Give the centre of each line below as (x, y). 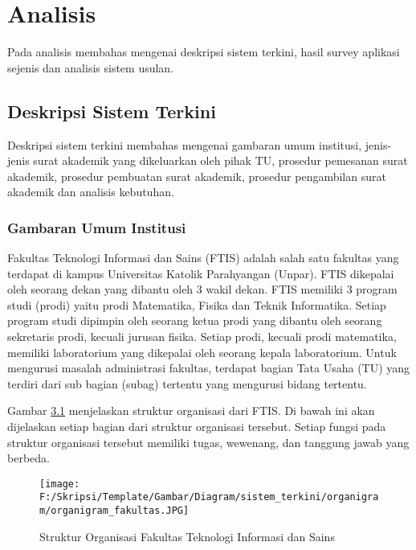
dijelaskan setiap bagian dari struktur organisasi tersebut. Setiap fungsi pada (197, 427)
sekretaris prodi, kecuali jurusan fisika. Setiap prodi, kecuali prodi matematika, (202, 337)
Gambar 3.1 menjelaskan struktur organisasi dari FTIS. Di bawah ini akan (191, 410)
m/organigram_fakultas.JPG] (114, 511)
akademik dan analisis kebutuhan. (91, 192)
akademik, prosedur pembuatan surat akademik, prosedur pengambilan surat (197, 176)
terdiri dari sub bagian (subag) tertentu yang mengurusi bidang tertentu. (187, 383)
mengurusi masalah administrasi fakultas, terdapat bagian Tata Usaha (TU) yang (209, 368)
